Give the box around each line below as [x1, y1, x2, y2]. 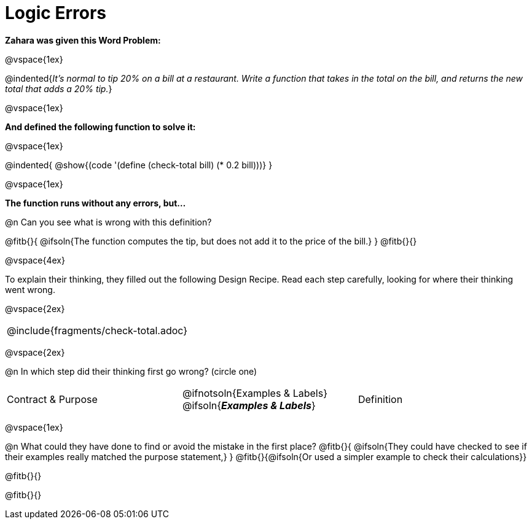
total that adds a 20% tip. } [5, 83, 112, 94]
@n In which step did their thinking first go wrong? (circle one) [5, 366, 257, 377]
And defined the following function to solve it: [5, 121, 196, 132]
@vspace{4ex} [5, 254, 65, 265]
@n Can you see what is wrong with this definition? [5, 216, 212, 227]
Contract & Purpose [7, 393, 98, 405]
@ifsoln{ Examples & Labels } [182, 399, 316, 412]
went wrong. [5, 284, 55, 295]
